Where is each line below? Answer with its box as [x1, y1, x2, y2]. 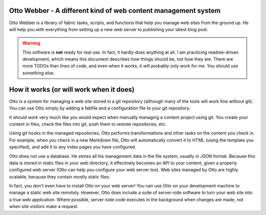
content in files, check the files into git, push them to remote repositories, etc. [9, 121, 167, 127]
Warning [22, 40, 40, 46]
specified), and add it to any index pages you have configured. [9, 144, 136, 150]
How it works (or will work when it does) [9, 85, 135, 94]
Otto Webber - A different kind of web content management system [9, 6, 221, 15]
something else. [22, 70, 55, 76]
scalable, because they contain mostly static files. [9, 174, 110, 179]
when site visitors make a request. [9, 204, 79, 210]
